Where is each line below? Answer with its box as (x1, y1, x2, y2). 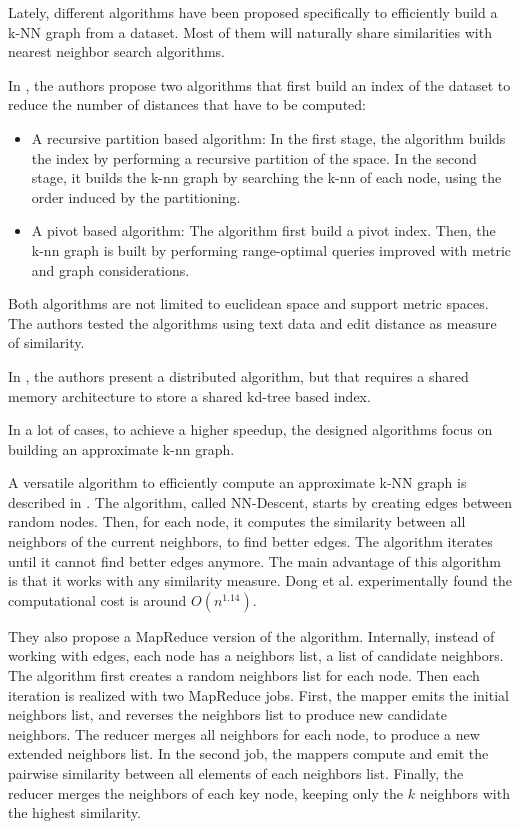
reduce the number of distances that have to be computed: (8, 94, 366, 115)
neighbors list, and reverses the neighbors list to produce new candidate (8, 704, 447, 725)
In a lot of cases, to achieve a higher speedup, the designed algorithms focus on (8, 419, 493, 440)
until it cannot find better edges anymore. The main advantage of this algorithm (8, 550, 502, 571)
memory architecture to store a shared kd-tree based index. (8, 385, 371, 406)
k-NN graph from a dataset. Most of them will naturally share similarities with (8, 21, 492, 42)
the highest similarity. (8, 802, 141, 823)
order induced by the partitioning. (31, 186, 241, 207)
